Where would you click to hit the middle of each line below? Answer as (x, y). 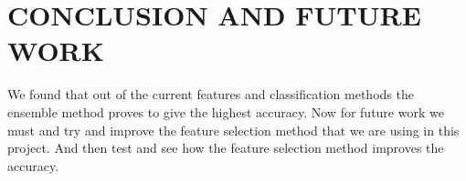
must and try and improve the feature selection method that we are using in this (233, 130)
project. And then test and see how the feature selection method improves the (226, 148)
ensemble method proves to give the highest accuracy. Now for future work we (226, 111)
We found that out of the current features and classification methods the (211, 94)
